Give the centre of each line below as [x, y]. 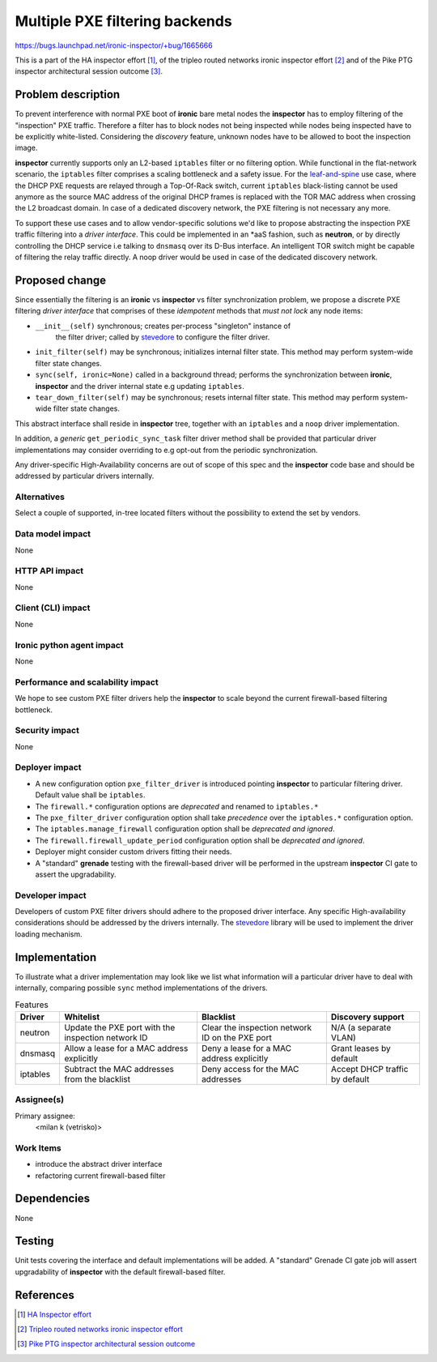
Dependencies [53, 1199]
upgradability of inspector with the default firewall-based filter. [120, 1271]
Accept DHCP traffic [369, 1069]
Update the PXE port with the [120, 1027]
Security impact [47, 731]
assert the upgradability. [76, 874]
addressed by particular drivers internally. [85, 476]
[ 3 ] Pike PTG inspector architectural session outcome [106, 1344]
